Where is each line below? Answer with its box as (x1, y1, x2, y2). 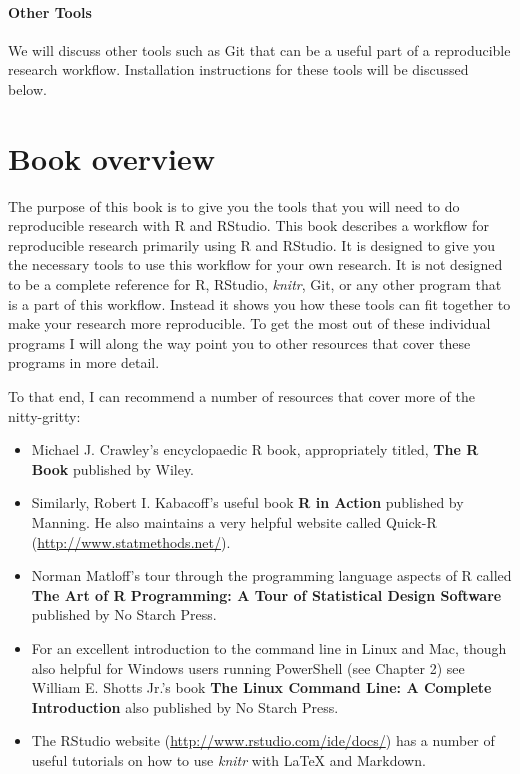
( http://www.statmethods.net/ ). (31, 531, 231, 552)
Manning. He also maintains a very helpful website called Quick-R (31, 512, 437, 533)
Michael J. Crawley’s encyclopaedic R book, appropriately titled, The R (31, 439, 479, 460)
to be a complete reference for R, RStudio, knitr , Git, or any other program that (8, 274, 502, 295)
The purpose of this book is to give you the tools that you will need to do (8, 195, 460, 216)
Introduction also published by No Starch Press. (31, 696, 339, 717)
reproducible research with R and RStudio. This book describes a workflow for (8, 215, 489, 236)
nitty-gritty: (8, 405, 81, 426)
